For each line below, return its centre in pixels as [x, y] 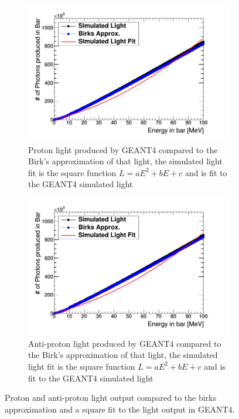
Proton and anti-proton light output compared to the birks [110, 398]
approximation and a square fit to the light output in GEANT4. [120, 409]
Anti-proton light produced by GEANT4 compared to [125, 343]
